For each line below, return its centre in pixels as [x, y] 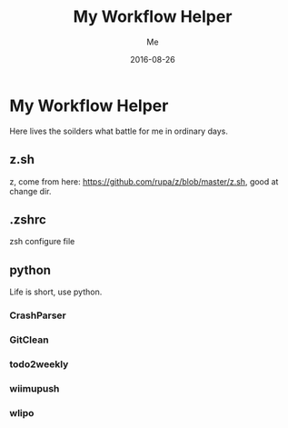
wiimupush [35, 388]
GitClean [29, 340]
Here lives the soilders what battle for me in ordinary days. [119, 131]
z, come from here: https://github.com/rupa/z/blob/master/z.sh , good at [144, 181]
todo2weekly [39, 363]
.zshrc [28, 219]
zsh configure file [42, 242]
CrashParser [38, 315]
